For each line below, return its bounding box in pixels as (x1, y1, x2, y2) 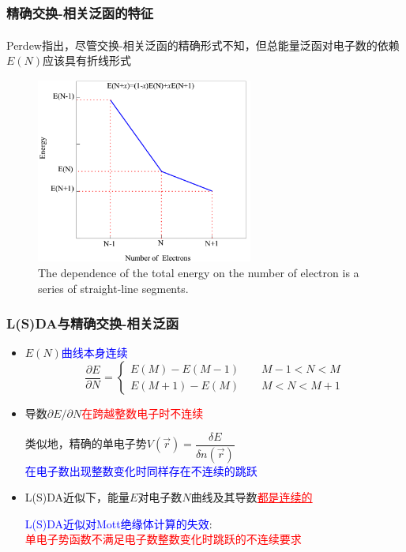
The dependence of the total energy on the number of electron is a (38, 265, 359, 281)
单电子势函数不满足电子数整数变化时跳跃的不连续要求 (24, 531, 302, 547)
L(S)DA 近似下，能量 (24, 489, 130, 505)
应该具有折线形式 (43, 52, 132, 69)
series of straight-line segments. (38, 280, 189, 296)
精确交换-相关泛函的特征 (6, 2, 154, 22)
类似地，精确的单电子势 (24, 435, 147, 452)
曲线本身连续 (61, 344, 128, 361)
